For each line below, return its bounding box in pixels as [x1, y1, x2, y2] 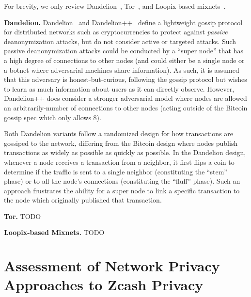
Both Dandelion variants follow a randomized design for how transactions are [4, 128, 234, 139]
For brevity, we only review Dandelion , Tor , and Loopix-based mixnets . [4, 1, 226, 11]
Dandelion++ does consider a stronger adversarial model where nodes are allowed [4, 93, 247, 103]
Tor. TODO [4, 211, 41, 221]
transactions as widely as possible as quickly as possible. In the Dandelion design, [4, 147, 246, 157]
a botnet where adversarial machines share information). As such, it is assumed [4, 64, 239, 75]
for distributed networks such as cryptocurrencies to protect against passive [4, 27, 228, 37]
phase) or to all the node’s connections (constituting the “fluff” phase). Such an [4, 176, 240, 186]
